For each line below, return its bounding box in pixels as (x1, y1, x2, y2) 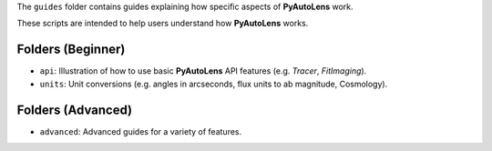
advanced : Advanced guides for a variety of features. (39, 126, 242, 136)
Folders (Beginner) (16, 42, 126, 57)
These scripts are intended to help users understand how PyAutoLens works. (16, 18, 309, 29)
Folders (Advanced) (16, 102, 132, 117)
